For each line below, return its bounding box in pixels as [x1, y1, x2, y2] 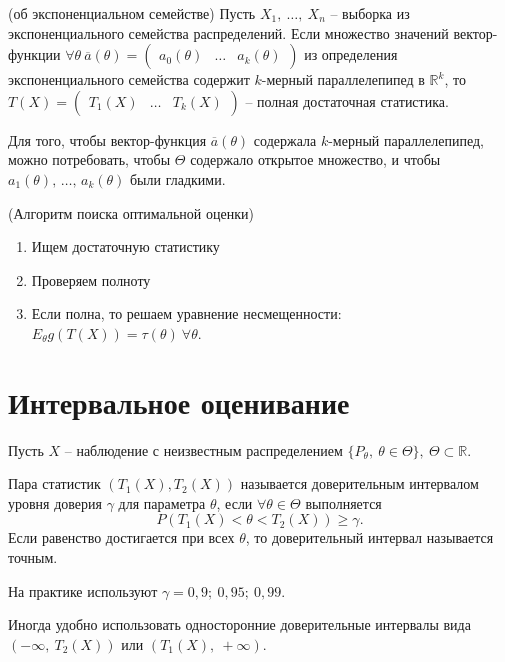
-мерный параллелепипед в [261, 69, 425, 90]
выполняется [305, 492, 382, 513]
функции [8, 44, 61, 65]
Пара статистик [8, 473, 101, 494]
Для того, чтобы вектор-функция [8, 129, 207, 150]
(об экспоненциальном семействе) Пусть [8, 3, 256, 23]
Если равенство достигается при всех [8, 527, 235, 548]
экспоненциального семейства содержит [8, 69, 250, 90]
